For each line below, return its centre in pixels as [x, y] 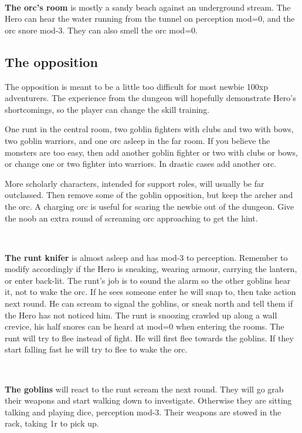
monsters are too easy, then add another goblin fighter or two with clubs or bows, [151, 152]
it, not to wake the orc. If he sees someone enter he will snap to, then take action [150, 292]
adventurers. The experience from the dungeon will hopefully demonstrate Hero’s [150, 98]
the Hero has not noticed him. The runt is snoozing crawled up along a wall [141, 315]
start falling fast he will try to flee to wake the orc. [96, 349]
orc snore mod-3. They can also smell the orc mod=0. [101, 30]
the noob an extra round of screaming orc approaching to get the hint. [131, 218]
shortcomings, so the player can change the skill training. [107, 109]
